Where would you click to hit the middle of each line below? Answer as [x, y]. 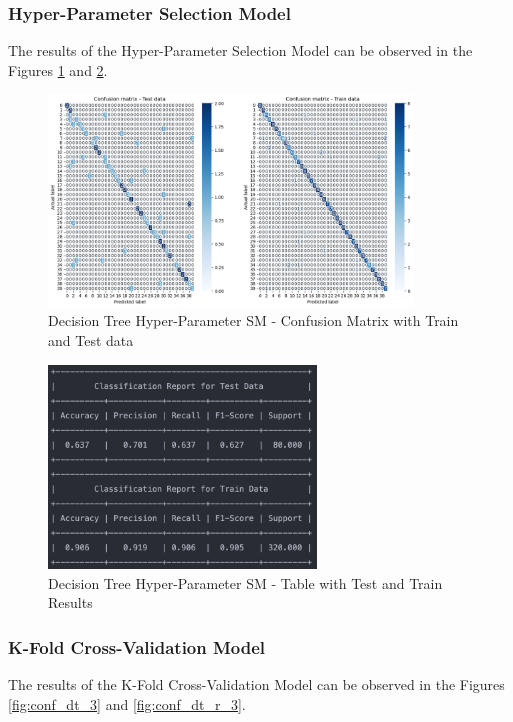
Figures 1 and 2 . [58, 69]
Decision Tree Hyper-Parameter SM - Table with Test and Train [245, 582]
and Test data [91, 339]
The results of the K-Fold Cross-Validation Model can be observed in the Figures [256, 684]
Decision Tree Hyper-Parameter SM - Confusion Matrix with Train [253, 320]
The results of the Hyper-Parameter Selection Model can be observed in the [240, 50]
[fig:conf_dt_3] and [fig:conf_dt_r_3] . [127, 703]
